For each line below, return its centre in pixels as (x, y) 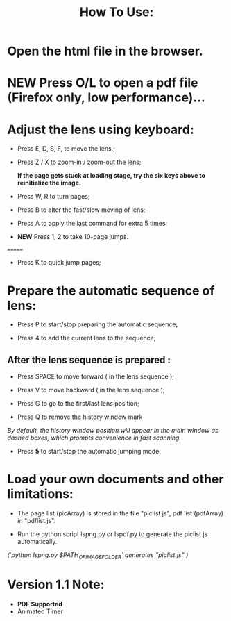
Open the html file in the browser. (105, 51)
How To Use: (117, 12)
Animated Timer (40, 611)
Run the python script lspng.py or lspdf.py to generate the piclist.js (112, 534)
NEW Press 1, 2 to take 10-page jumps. (73, 237)
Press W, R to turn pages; (53, 197)
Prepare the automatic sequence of (111, 291)
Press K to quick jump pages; (59, 263)
